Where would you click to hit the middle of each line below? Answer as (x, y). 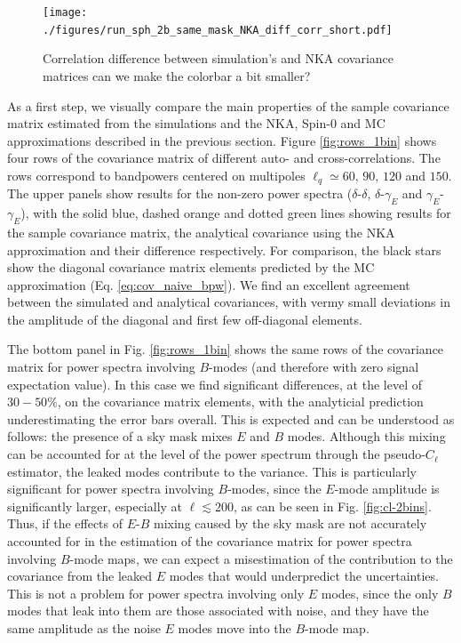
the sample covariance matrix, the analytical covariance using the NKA (201, 232)
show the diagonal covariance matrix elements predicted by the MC (191, 267)
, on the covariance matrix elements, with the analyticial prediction (240, 402)
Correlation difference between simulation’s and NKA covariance (219, 58)
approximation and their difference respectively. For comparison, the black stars (224, 249)
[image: (65, 12)
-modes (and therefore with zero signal (314, 367)
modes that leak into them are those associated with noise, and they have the (218, 611)
